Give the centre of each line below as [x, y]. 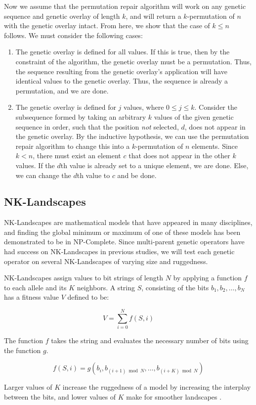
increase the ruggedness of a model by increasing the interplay [157, 387]
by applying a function [208, 278]
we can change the [43, 175]
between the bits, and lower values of [60, 396]
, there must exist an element [77, 156]
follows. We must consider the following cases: [73, 35]
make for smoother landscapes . [174, 396]
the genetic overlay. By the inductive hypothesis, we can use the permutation [132, 136]
